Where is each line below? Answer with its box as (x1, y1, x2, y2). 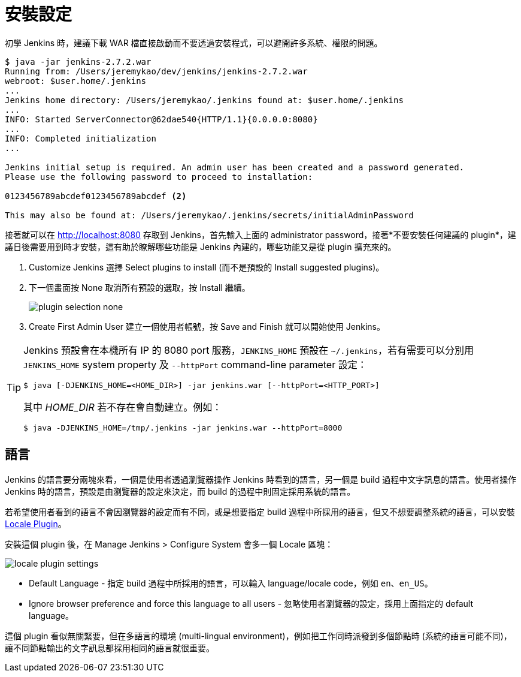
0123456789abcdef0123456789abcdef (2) (5, 191, 187, 201)
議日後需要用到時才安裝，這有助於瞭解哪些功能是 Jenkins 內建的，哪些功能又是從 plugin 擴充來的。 (5, 241, 396, 252)
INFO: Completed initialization (5, 133, 156, 143)
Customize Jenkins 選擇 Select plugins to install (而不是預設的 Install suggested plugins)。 (29, 261, 384, 272)
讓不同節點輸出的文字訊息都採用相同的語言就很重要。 (5, 642, 214, 653)
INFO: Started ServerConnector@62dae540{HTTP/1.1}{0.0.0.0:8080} (5, 114, 318, 124)
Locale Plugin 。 (5, 518, 66, 529)
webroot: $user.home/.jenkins (5, 76, 147, 86)
